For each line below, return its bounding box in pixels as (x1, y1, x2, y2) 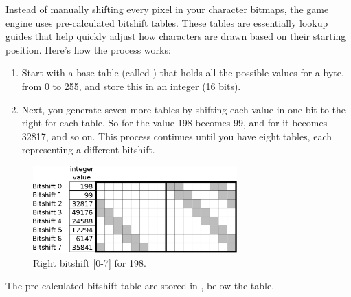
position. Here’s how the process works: (5, 42, 171, 56)
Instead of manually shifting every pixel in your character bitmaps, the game (5, 2, 329, 16)
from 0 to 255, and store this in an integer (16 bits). (21, 78, 241, 93)
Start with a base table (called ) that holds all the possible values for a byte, (21, 65, 344, 80)
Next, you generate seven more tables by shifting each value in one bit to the (21, 102, 346, 116)
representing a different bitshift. (21, 142, 155, 157)
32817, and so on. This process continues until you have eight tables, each (21, 129, 332, 143)
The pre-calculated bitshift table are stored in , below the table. (5, 278, 275, 293)
